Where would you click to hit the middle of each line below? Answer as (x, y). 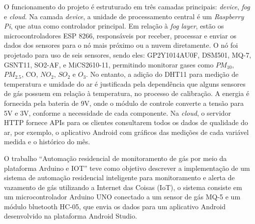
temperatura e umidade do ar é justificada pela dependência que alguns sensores (125, 83)
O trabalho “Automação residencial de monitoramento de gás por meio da (115, 158)
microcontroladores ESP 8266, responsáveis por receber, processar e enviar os (120, 35)
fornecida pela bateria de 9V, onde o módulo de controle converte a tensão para (124, 103)
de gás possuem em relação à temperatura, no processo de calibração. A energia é (127, 93)
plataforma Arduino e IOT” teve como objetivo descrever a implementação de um (127, 168)
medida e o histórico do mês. (47, 142)
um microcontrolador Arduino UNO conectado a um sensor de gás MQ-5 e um (122, 197)
